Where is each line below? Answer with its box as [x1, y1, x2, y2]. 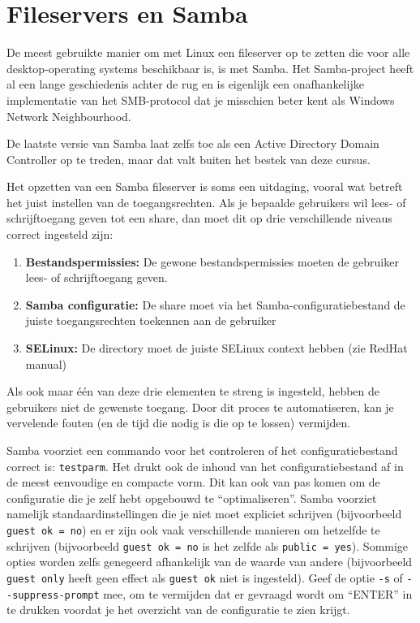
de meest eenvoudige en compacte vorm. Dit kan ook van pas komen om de [6, 474, 380, 491]
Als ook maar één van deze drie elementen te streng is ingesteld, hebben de [6, 383, 380, 400]
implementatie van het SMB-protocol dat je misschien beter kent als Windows [6, 91, 395, 108]
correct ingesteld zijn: [6, 226, 114, 243]
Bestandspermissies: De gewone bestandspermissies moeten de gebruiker [25, 253, 399, 270]
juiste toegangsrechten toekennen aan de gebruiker [25, 312, 276, 329]
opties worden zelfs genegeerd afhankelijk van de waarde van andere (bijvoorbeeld [6, 553, 413, 570]
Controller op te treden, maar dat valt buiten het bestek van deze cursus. [6, 150, 371, 167]
